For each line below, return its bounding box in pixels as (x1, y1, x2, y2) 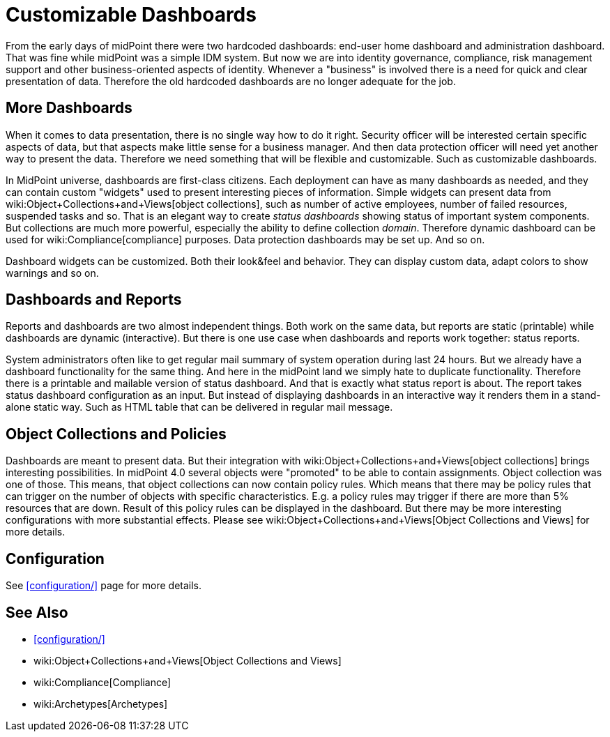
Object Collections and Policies (6, 425, 227, 443)
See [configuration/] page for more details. (6, 579, 202, 592)
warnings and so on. (6, 266, 99, 279)
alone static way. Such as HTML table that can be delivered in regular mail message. (6, 401, 393, 413)
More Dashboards (6, 99, 132, 117)
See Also (6, 603, 68, 621)
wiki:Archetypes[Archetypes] (33, 697, 168, 710)
